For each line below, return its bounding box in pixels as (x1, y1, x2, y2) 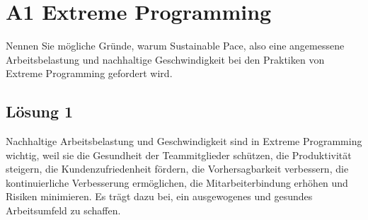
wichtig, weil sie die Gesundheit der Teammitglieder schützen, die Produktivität (6, 147, 352, 162)
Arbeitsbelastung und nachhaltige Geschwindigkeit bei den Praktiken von (6, 52, 325, 66)
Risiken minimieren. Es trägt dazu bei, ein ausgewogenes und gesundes (6, 189, 313, 204)
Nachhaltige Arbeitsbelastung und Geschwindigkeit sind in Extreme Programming (6, 134, 362, 149)
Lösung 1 (6, 100, 74, 122)
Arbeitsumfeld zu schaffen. (6, 203, 121, 218)
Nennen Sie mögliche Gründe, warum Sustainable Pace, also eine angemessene (6, 38, 345, 53)
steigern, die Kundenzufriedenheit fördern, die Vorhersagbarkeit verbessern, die (6, 161, 349, 176)
